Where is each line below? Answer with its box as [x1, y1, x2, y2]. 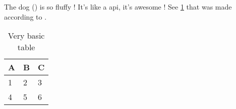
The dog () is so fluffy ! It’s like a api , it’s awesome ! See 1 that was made [4, 2, 232, 12]
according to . [4, 11, 47, 22]
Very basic [8, 30, 45, 42]
